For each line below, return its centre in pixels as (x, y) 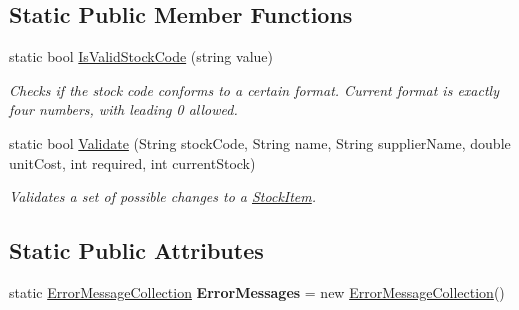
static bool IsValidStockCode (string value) (141, 56)
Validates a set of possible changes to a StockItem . (163, 196)
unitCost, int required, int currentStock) (132, 162)
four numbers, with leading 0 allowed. (123, 109)
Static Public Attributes (136, 250)
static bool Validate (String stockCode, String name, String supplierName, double (260, 142)
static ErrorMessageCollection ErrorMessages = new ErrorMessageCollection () (257, 291)
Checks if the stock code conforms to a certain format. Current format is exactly (254, 89)
